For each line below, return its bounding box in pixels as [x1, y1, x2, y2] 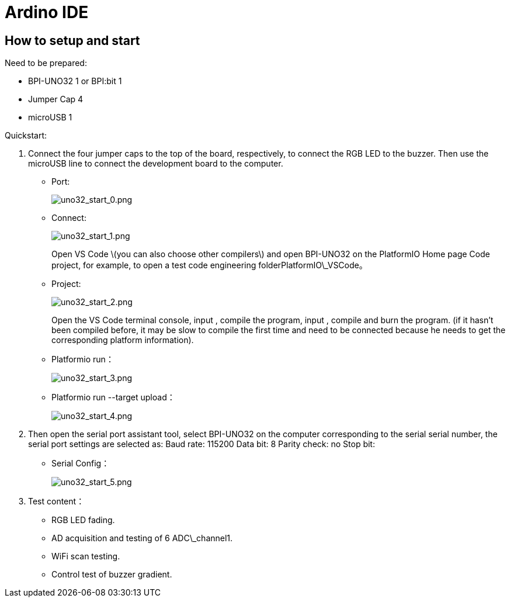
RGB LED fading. [51, 515, 115, 525]
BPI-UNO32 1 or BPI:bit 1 [28, 76, 122, 87]
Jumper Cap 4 [28, 94, 84, 105]
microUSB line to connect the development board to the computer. [28, 158, 283, 169]
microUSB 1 [28, 112, 72, 123]
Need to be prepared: [5, 58, 87, 68]
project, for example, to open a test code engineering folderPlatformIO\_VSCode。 [51, 260, 367, 271]
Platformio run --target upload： [51, 392, 175, 403]
